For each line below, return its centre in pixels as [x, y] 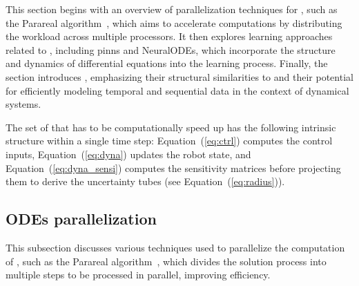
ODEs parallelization [81, 219]
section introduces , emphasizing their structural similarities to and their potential [179, 76]
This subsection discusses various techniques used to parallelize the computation [175, 247]
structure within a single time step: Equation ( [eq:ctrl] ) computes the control [169, 141]
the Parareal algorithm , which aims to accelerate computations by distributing [174, 22]
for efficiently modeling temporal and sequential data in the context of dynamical [177, 90]
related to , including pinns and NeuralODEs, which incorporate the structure [171, 49]
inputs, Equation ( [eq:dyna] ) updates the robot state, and [128, 154]
